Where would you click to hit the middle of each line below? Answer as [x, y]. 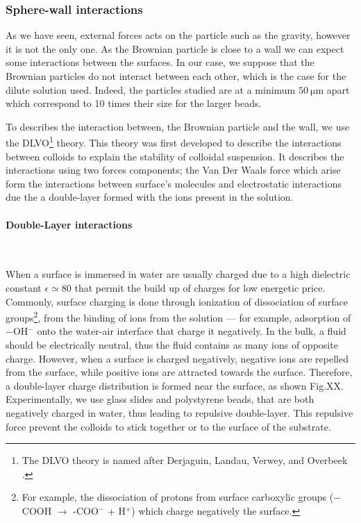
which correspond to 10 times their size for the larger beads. [134, 103]
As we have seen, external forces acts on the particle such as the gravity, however [178, 35]
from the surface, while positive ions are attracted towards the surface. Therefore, [179, 372]
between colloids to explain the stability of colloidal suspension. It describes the [175, 156]
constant [24, 287]
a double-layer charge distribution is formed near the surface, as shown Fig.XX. [175, 385]
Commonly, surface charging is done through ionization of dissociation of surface [177, 301]
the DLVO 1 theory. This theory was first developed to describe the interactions [174, 142]
